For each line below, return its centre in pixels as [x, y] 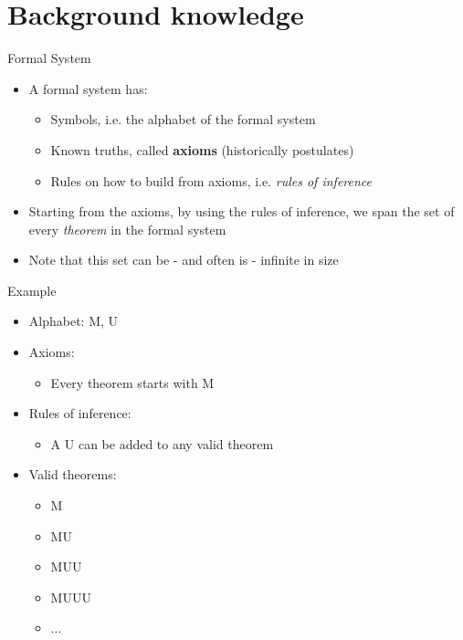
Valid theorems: [73, 474]
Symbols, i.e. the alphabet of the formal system [183, 119]
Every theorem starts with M [132, 382]
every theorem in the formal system [127, 229]
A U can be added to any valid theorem [162, 443]
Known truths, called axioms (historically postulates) [202, 149]
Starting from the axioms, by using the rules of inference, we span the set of [242, 211]
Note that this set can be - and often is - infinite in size [184, 260]
